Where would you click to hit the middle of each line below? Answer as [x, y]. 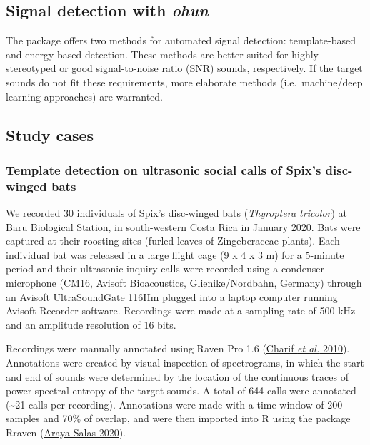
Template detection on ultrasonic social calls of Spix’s [164, 169]
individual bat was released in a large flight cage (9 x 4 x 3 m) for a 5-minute [175, 254]
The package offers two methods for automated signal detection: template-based [181, 40]
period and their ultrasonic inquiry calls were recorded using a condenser [165, 268]
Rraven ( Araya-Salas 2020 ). [66, 432]
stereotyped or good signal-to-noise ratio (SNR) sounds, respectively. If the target [184, 68]
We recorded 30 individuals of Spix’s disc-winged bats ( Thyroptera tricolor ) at [177, 213]
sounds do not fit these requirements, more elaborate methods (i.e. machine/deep [184, 82]
